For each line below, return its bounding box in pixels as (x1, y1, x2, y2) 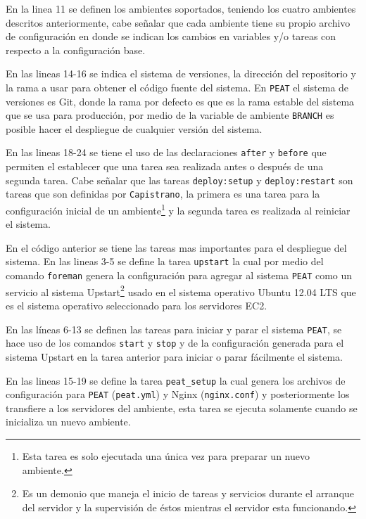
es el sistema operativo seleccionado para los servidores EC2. (6, 298, 267, 313)
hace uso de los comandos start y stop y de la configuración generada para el (6, 335, 344, 350)
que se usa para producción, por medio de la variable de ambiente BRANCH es (6, 108, 334, 122)
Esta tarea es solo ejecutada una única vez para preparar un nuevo (22, 449, 310, 463)
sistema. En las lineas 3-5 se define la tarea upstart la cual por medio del (6, 254, 324, 269)
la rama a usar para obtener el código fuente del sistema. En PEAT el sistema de (6, 79, 349, 94)
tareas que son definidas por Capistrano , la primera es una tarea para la (6, 186, 320, 201)
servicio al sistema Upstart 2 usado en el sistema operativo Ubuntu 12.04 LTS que (6, 282, 356, 299)
